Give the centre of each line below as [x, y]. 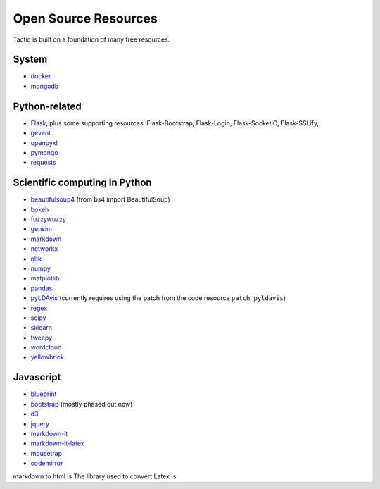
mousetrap [46, 453]
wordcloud [46, 347]
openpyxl [44, 143]
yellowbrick [47, 357]
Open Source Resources [85, 18]
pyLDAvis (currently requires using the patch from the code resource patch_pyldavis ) [158, 298]
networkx [44, 249]
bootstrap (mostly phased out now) [82, 404]
